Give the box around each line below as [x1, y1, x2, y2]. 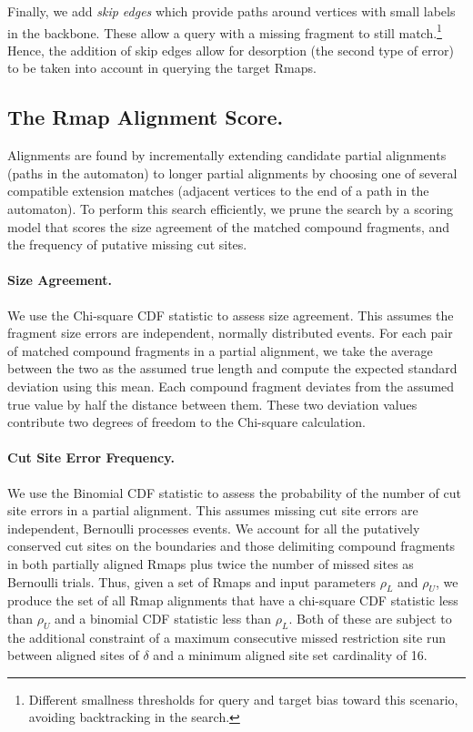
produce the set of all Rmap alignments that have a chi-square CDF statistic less [7, 591, 458, 610]
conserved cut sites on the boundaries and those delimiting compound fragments [7, 536, 456, 555]
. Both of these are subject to [288, 608, 452, 627]
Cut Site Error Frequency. [7, 448, 175, 467]
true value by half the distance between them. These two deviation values [7, 394, 418, 413]
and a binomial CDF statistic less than [55, 608, 271, 627]
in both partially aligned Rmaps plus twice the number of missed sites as [7, 554, 414, 573]
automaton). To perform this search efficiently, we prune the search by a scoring [7, 199, 454, 219]
